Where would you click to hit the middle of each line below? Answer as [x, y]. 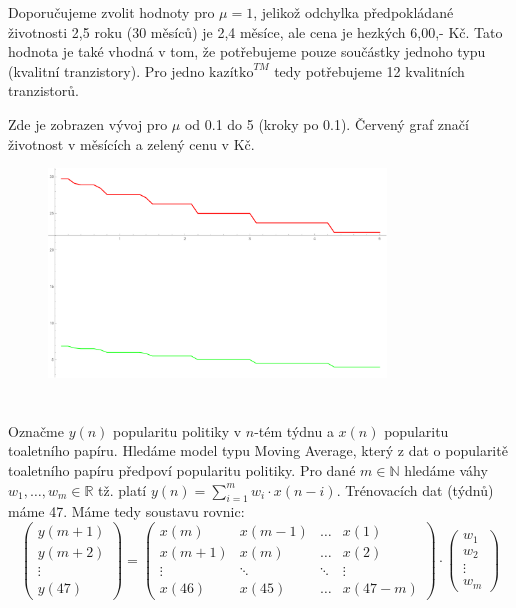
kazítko [231, 72]
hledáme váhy [446, 470]
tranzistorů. [43, 90]
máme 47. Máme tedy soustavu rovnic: [126, 511]
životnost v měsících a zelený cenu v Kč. [131, 143]
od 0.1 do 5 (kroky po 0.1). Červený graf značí [326, 123]
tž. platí [122, 489]
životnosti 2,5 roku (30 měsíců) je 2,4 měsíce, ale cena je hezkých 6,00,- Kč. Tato [255, 31]
